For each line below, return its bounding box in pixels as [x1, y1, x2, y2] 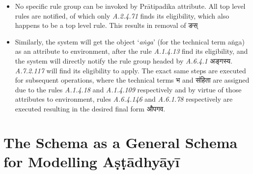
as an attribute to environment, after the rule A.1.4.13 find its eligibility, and [15, 46, 248, 56]
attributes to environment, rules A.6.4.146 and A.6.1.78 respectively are [15, 94, 233, 104]
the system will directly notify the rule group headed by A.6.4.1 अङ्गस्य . [15, 55, 233, 65]
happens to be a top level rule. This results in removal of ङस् [15, 20, 198, 30]
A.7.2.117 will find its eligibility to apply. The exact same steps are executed [15, 65, 246, 75]
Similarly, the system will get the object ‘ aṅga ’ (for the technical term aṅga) [15, 36, 245, 46]
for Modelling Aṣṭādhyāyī [3, 151, 180, 171]
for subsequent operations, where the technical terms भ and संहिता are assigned [15, 75, 250, 85]
